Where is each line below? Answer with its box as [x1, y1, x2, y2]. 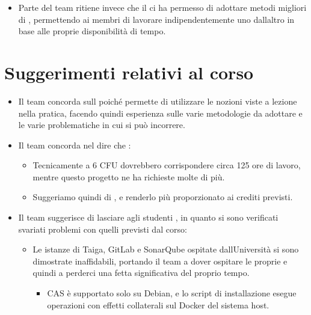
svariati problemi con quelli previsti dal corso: [18, 222, 187, 235]
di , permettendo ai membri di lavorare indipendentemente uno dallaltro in [18, 13, 295, 25]
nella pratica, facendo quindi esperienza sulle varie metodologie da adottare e [18, 106, 303, 119]
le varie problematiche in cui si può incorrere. [18, 118, 185, 131]
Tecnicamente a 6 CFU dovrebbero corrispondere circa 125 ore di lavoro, [32, 159, 301, 171]
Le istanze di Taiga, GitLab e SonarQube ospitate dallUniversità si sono [32, 243, 299, 255]
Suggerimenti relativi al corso [4, 60, 254, 84]
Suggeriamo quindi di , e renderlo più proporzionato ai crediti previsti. [32, 191, 293, 203]
